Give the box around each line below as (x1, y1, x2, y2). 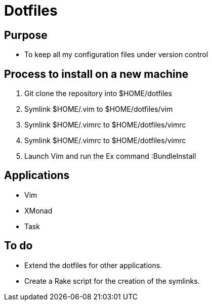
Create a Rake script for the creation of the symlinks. (24, 276, 200, 285)
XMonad (24, 206, 53, 215)
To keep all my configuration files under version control (24, 50, 208, 59)
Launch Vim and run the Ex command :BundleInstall (24, 152, 196, 161)
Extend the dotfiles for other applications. (24, 260, 162, 270)
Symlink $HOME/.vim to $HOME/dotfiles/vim (24, 105, 173, 114)
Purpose (4, 28, 48, 41)
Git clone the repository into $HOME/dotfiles (24, 89, 172, 98)
